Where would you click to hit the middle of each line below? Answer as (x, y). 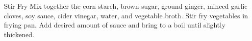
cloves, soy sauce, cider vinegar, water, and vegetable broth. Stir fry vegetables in (126, 15)
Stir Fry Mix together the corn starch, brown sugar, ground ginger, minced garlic (126, 6)
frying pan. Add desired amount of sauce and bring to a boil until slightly (115, 25)
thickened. (19, 34)
